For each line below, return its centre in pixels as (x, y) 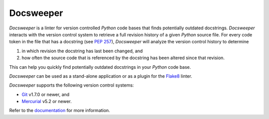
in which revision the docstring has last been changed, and (82, 51)
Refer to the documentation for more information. (60, 111)
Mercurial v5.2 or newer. (47, 102)
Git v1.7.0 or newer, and (46, 94)
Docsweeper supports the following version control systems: (71, 85)
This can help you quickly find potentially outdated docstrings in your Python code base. (100, 67)
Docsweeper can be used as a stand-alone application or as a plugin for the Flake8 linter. (101, 76)
